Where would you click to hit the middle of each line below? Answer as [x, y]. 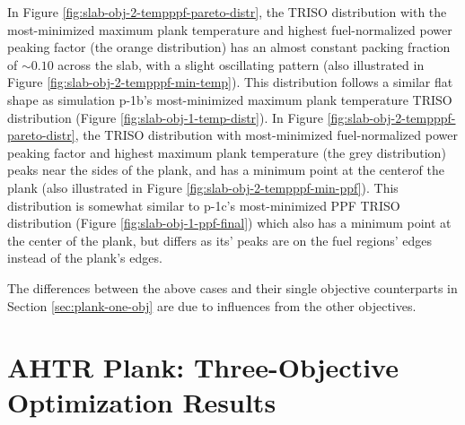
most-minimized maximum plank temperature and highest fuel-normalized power [230, 29]
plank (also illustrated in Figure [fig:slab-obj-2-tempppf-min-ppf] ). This [203, 187]
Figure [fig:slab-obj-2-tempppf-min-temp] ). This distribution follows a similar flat [230, 82]
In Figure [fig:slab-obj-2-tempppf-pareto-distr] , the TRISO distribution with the [227, 12]
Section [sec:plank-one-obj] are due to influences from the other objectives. [212, 305]
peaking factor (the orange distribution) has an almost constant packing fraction [229, 47]
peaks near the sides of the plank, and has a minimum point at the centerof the [226, 170]
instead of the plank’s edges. [85, 258]
